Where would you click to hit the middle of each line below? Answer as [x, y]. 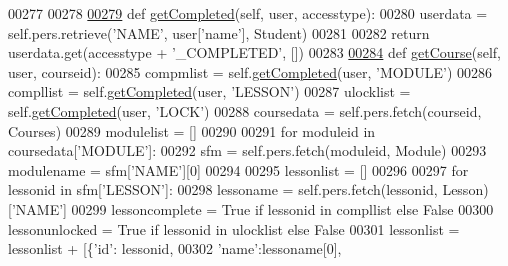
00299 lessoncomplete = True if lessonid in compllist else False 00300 [282, 208]
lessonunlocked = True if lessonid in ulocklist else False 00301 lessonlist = [234, 228]
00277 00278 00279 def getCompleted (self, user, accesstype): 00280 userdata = [248, 13]
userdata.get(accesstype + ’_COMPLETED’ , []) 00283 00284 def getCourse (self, [255, 52]
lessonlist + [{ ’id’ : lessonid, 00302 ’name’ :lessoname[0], [175, 248]
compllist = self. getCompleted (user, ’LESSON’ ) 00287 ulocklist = [209, 91]
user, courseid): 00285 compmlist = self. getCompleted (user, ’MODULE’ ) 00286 [250, 71]
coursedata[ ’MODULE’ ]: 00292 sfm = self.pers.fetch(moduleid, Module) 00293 [247, 150]
